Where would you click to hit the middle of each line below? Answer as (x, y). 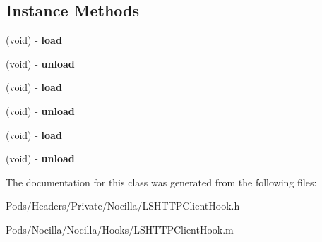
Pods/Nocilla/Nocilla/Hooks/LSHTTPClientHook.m (120, 229)
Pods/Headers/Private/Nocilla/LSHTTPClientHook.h (123, 206)
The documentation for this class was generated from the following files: (161, 182)
